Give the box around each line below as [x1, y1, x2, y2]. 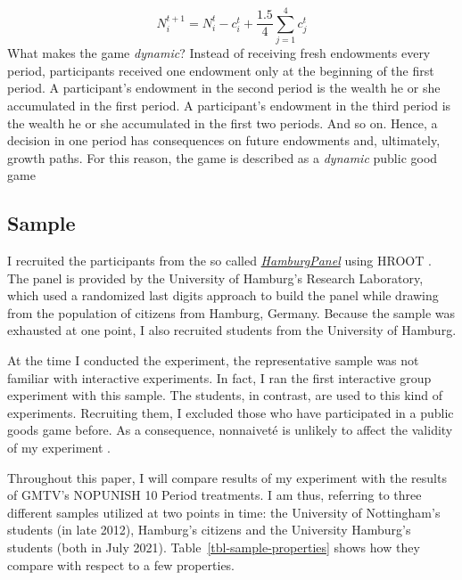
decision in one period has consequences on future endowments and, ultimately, [7, 131, 441, 150]
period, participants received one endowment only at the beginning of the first [7, 61, 434, 79]
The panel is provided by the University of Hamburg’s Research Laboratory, [7, 268, 424, 287]
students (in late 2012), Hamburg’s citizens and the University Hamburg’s [7, 520, 411, 539]
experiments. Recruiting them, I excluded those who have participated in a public [7, 403, 454, 421]
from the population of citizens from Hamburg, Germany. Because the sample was [7, 303, 456, 322]
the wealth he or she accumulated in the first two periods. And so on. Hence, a [7, 113, 438, 132]
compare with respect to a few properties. [7, 555, 235, 574]
